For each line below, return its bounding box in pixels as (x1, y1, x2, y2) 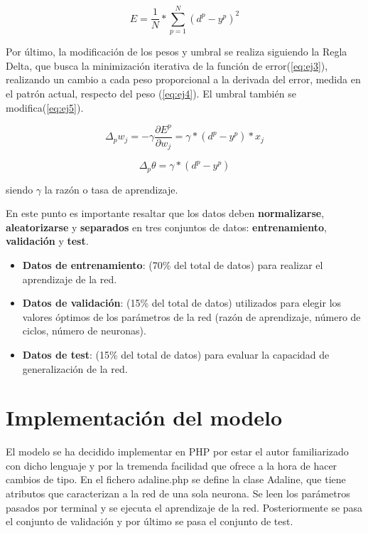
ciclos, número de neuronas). (22, 323, 146, 338)
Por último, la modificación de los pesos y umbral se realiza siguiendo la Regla (6, 44, 347, 59)
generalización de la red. (22, 361, 128, 376)
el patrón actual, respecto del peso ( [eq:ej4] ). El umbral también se (6, 85, 296, 100)
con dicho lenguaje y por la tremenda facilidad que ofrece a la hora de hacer (6, 458, 337, 473)
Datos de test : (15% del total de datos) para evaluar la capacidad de (22, 347, 330, 362)
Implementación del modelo (6, 403, 283, 432)
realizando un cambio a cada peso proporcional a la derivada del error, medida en (6, 72, 361, 87)
